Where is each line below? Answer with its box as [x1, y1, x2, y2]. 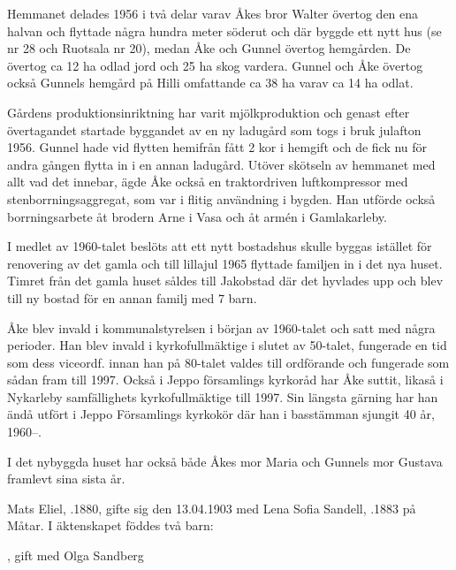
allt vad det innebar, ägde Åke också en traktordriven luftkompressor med [7, 172, 408, 191]
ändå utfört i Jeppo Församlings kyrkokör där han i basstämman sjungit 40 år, [7, 405, 435, 423]
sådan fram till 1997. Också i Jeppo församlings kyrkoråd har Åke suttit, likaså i [7, 370, 444, 389]
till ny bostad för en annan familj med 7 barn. [7, 288, 257, 307]
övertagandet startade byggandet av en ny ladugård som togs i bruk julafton [7, 120, 422, 139]
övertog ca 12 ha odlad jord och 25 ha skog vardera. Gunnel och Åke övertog [7, 56, 423, 74]
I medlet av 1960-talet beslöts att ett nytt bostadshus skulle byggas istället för [7, 237, 432, 255]
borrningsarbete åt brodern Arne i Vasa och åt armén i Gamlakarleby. [7, 207, 387, 225]
